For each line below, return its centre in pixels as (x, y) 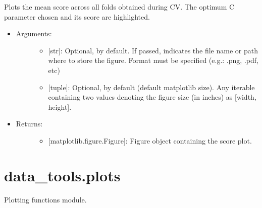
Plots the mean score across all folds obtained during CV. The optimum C (119, 7)
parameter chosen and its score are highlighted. (77, 16)
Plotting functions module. (45, 199)
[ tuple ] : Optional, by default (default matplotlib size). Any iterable (151, 87)
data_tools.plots (62, 175)
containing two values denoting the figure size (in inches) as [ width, (152, 97)
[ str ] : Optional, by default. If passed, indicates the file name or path (153, 50)
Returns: (29, 124)
